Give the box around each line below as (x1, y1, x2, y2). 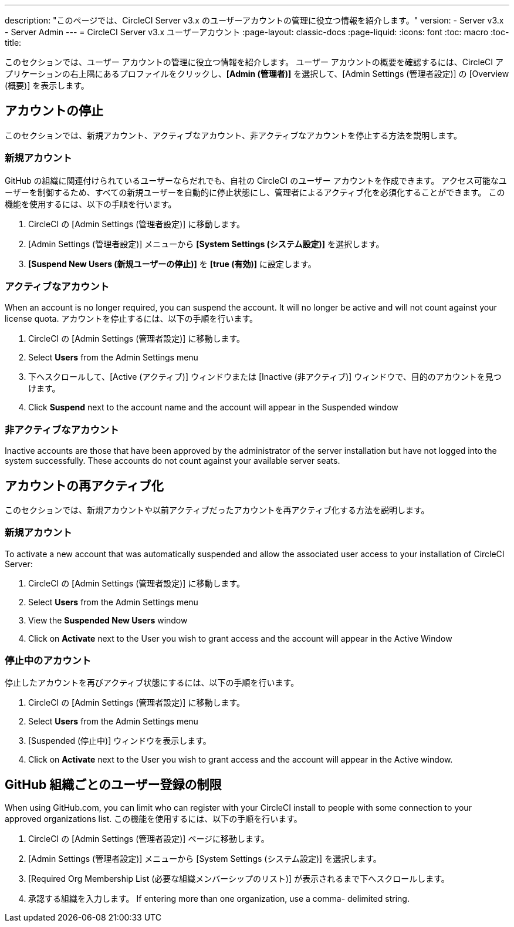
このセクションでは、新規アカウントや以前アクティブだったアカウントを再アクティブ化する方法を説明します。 (5, 504, 430, 515)
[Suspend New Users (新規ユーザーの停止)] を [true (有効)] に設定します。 (28, 258, 316, 269)
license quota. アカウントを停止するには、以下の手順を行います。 (5, 314, 258, 324)
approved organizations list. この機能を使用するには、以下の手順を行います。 (5, 814, 302, 824)
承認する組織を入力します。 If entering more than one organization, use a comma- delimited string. (28, 894, 410, 904)
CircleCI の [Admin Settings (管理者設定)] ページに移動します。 (28, 834, 269, 844)
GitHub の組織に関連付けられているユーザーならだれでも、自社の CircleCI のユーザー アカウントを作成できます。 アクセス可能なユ (5, 175, 507, 186)
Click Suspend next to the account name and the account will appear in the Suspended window (28, 402, 398, 413)
